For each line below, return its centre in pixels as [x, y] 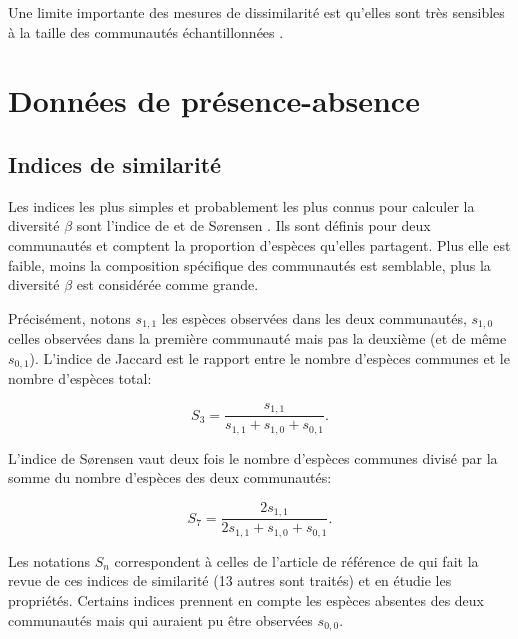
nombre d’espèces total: [80, 378]
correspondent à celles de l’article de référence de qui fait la [296, 560]
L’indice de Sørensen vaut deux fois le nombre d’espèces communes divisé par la [253, 457]
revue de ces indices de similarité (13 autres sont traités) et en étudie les [230, 580]
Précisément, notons [69, 317]
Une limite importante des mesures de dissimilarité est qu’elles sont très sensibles [256, 12]
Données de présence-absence [214, 100]
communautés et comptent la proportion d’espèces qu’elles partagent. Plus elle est [259, 244]
